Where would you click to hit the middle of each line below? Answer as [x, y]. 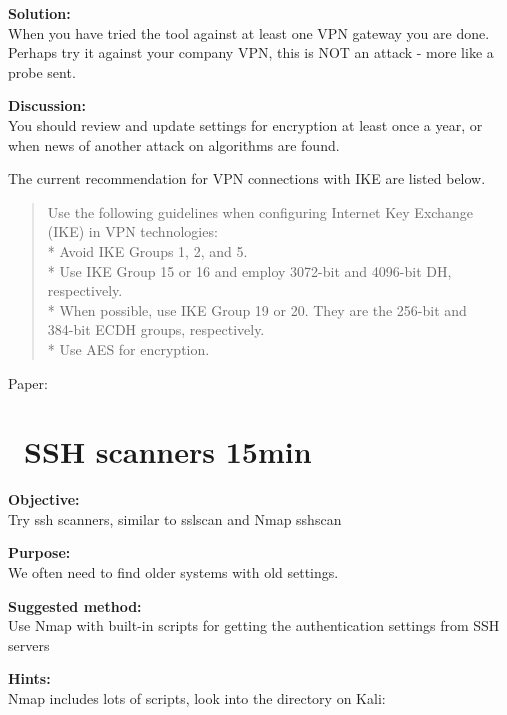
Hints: [29, 678]
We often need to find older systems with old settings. [173, 572]
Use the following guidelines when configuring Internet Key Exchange [260, 211]
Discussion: [47, 105]
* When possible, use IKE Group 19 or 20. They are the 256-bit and [257, 309]
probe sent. [42, 71]
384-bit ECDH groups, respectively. [156, 329]
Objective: [44, 499]
